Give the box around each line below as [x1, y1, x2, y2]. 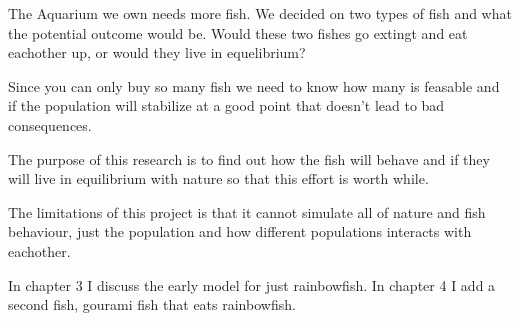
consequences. [8, 114, 92, 135]
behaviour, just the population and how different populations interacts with [8, 221, 472, 242]
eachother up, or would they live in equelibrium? [8, 42, 306, 63]
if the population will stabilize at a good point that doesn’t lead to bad [8, 95, 445, 116]
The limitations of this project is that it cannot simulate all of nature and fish [8, 201, 486, 222]
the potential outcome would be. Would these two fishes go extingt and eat [8, 22, 468, 43]
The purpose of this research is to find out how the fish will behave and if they [8, 148, 490, 169]
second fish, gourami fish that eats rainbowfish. [8, 294, 296, 315]
